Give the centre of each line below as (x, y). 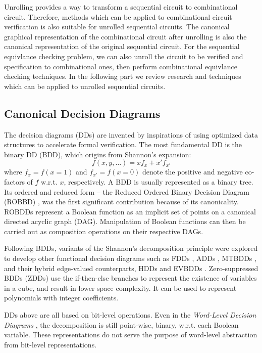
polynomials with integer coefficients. (61, 298)
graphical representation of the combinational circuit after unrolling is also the (125, 36)
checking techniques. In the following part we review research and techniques (123, 76)
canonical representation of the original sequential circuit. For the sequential (122, 46)
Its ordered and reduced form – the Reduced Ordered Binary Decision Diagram (127, 191)
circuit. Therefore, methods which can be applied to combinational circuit (118, 16)
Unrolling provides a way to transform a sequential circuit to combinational (121, 7)
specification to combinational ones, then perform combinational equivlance (121, 66)
